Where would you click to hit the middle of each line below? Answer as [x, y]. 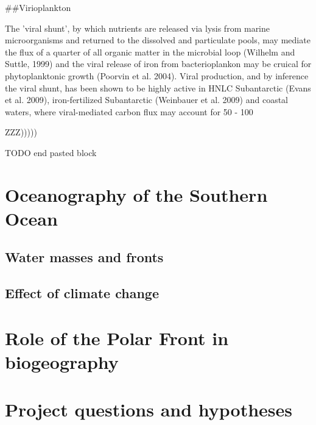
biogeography [62, 362]
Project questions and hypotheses [149, 409]
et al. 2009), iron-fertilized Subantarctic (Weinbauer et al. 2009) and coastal [146, 100]
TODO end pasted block [51, 152]
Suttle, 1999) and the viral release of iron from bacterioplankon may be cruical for [158, 64]
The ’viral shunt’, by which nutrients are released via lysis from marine [138, 28]
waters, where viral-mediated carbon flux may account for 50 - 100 [129, 111]
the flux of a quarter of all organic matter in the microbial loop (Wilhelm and [150, 52]
